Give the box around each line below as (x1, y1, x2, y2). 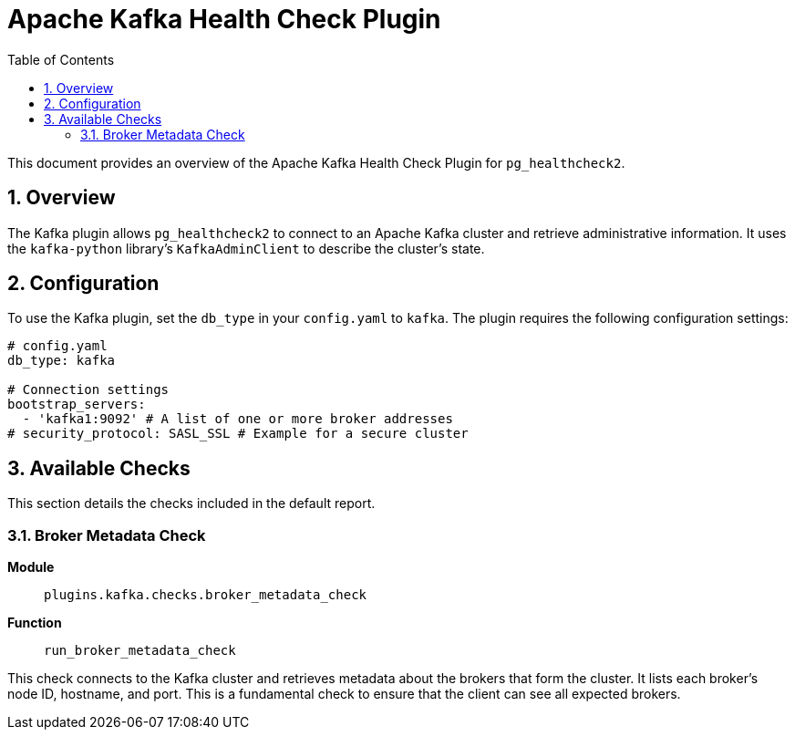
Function (7, 615, 62, 631)
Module (7, 559, 55, 576)
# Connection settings (7, 382, 170, 398)
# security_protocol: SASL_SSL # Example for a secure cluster (7, 426, 469, 441)
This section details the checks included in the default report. (7, 495, 376, 512)
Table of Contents (7, 51, 115, 67)
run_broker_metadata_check (44, 643, 236, 659)
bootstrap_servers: (7, 397, 146, 412)
